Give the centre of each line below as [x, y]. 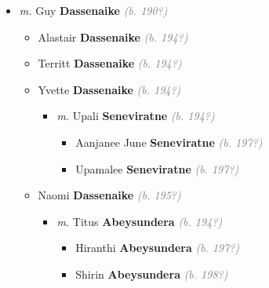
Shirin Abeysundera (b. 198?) [152, 273]
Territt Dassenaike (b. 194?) [110, 63]
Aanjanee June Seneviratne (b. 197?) [169, 142]
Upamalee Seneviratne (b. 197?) [157, 168]
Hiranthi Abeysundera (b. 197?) [158, 248]
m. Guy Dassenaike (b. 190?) [93, 10]
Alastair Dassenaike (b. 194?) [113, 36]
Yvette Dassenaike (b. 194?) [109, 89]
